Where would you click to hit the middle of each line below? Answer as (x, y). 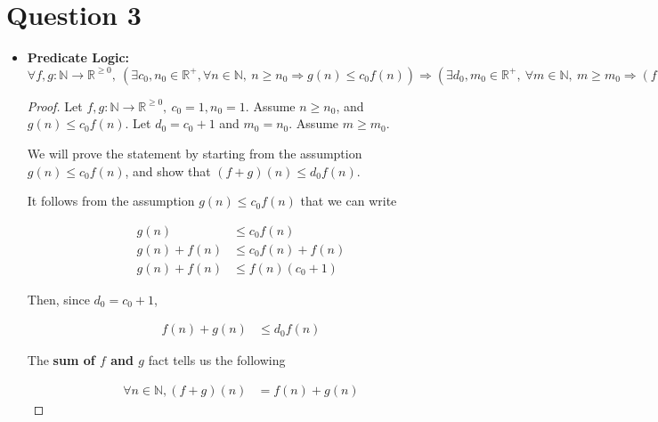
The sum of (61, 360)
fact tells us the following (217, 360)
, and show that (168, 170)
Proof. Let (55, 105)
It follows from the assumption (111, 201)
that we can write (349, 201)
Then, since (58, 299)
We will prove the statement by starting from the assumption (195, 153)
